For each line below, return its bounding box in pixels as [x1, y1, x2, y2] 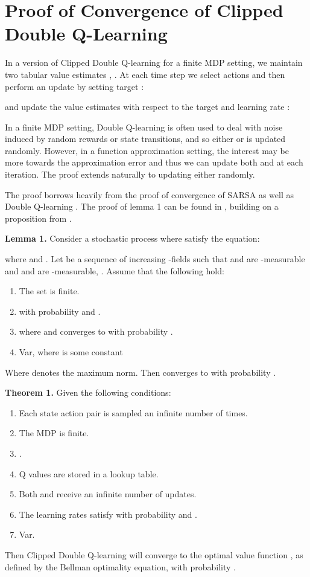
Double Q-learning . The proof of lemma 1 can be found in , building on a [5, 200, 279, 213]
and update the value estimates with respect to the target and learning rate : [5, 100, 290, 113]
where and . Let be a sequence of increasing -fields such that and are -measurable [5, 253, 305, 265]
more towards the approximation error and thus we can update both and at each [5, 156, 303, 169]
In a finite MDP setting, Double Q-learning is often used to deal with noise [5, 120, 283, 133]
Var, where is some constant [19, 346, 123, 358]
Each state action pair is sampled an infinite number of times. [19, 406, 248, 419]
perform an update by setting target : [5, 80, 144, 92]
